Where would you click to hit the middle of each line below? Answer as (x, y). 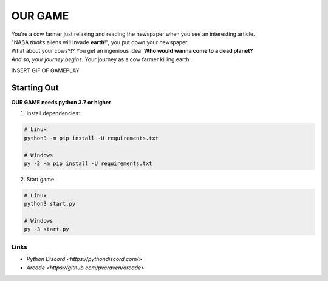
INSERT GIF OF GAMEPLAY (45, 70)
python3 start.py (50, 204)
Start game (40, 179)
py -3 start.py (46, 229)
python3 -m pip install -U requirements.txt (91, 138)
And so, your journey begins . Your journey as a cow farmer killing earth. (101, 59)
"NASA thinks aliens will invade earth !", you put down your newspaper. (100, 42)
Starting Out (35, 88)
